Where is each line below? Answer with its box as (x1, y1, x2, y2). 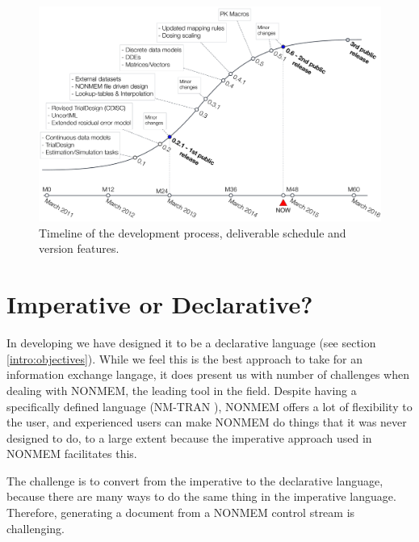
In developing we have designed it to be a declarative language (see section (6, 334, 376, 351)
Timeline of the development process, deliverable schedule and (39, 224, 346, 241)
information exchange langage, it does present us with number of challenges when (6, 366, 409, 383)
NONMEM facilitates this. (6, 445, 137, 462)
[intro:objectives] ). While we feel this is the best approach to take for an (6, 350, 363, 367)
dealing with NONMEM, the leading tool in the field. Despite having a (6, 381, 357, 398)
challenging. (6, 519, 65, 536)
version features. (39, 240, 119, 257)
